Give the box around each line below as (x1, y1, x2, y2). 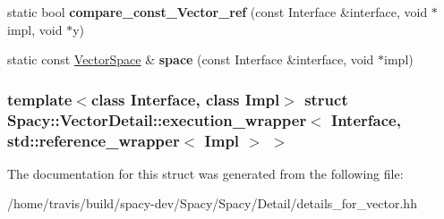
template (7, 88, 73, 110)
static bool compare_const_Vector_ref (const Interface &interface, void (7, 3, 428, 21)
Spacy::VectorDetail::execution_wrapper (7, 108, 307, 131)
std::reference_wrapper (7, 129, 180, 151)
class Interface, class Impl (90, 88, 280, 110)
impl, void (7, 20, 63, 38)
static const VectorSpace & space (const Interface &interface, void (7, 50, 374, 69)
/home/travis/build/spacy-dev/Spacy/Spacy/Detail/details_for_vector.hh (7, 194, 417, 213)
